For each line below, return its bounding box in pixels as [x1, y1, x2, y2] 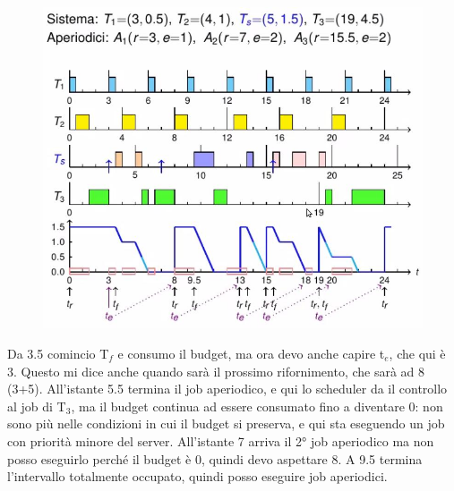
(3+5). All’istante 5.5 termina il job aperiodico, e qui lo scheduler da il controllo [7, 379, 448, 398]
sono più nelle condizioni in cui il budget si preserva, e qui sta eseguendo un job [7, 414, 445, 433]
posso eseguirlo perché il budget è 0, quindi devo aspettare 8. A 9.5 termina [7, 449, 423, 468]
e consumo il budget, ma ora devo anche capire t [117, 344, 385, 363]
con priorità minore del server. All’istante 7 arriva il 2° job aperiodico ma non [7, 432, 434, 450]
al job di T [7, 396, 66, 415]
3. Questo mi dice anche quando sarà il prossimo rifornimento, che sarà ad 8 [7, 361, 425, 380]
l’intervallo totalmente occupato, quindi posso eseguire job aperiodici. [7, 467, 388, 486]
